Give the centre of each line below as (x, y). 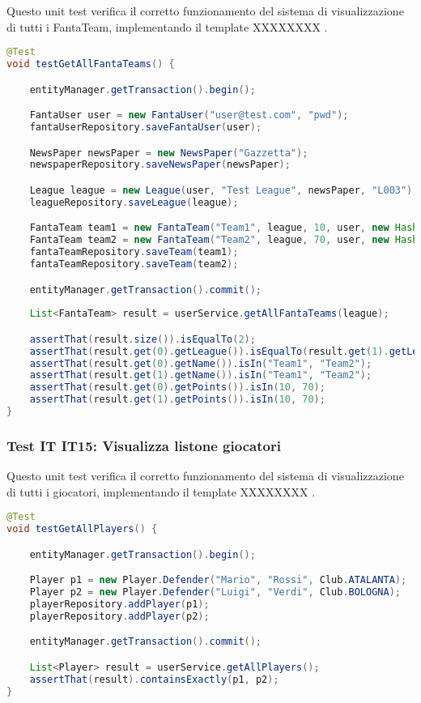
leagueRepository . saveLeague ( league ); (134, 202)
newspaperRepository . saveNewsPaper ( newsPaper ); (160, 165)
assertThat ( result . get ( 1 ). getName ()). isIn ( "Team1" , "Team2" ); (201, 375)
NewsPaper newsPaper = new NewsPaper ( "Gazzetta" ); (169, 153)
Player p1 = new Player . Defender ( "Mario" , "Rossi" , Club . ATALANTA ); (218, 580)
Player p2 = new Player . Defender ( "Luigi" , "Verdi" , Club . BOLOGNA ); (215, 592)
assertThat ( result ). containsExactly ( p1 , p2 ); (154, 679)
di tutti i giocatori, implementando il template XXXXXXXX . (161, 491)
